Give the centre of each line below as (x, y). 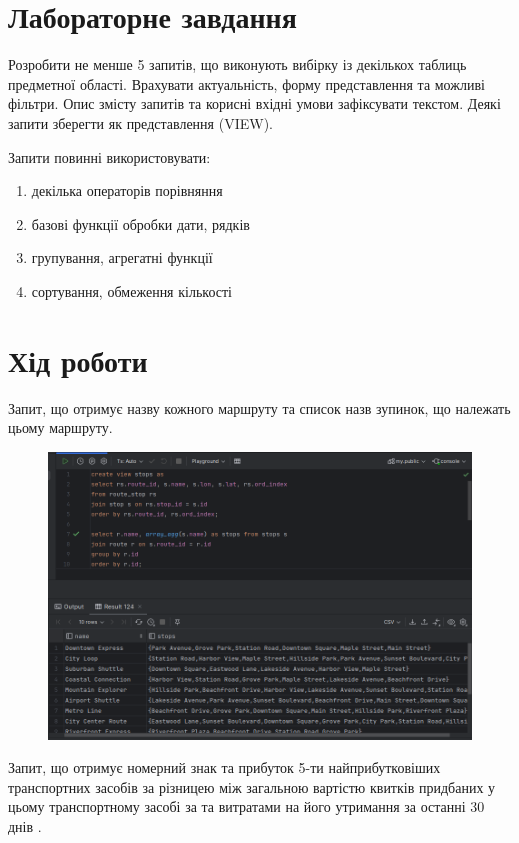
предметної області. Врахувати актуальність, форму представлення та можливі (246, 83)
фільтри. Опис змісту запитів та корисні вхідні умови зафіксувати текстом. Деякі (254, 103)
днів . (25, 825)
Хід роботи (78, 359)
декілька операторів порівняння (127, 190)
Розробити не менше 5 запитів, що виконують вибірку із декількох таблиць (237, 64)
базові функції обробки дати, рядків (140, 223)
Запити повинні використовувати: (109, 156)
